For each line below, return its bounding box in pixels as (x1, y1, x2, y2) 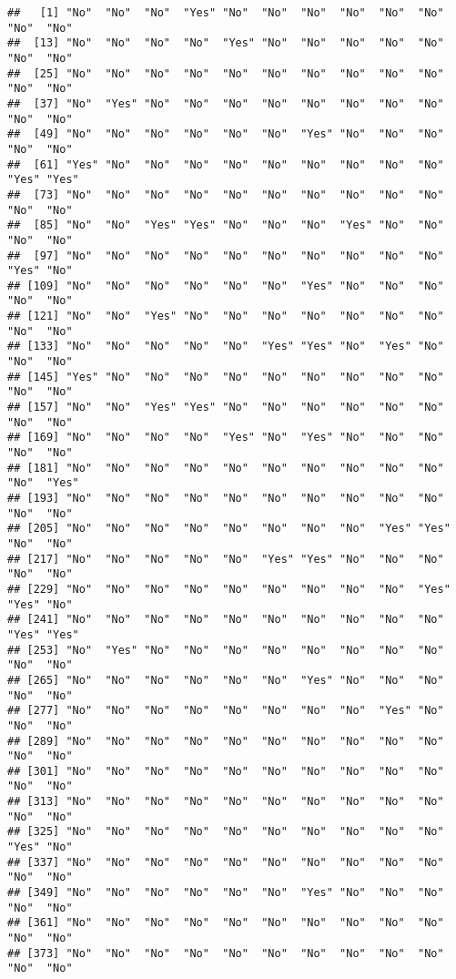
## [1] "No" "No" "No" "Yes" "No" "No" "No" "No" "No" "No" (7, 6, 444, 19)
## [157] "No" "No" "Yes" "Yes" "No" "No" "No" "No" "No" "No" (7, 401, 444, 414)
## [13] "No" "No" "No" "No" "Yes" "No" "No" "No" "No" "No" (7, 36, 444, 50)
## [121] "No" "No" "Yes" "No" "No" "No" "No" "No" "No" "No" (7, 310, 444, 323)
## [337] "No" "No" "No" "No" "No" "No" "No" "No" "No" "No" (7, 855, 444, 869)
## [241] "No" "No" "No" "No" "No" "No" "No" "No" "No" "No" (7, 613, 444, 627)
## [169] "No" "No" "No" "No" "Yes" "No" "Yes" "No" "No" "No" (7, 431, 444, 444)
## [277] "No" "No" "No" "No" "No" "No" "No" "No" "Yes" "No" (7, 704, 444, 718)
